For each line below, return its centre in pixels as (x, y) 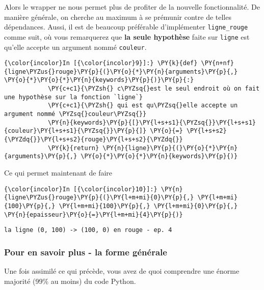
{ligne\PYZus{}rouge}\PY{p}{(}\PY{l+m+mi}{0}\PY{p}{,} (99, 198)
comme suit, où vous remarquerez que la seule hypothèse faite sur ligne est (127, 36)
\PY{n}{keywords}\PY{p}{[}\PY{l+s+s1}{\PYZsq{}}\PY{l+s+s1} (152, 122)
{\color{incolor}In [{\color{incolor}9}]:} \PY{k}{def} (101, 63)
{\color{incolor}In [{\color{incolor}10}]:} (81, 189)
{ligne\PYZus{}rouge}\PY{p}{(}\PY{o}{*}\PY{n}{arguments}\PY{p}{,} (121, 71)
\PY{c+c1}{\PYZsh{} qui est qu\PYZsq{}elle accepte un (143, 106)
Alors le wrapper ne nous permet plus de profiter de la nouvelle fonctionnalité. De (132, 7)
